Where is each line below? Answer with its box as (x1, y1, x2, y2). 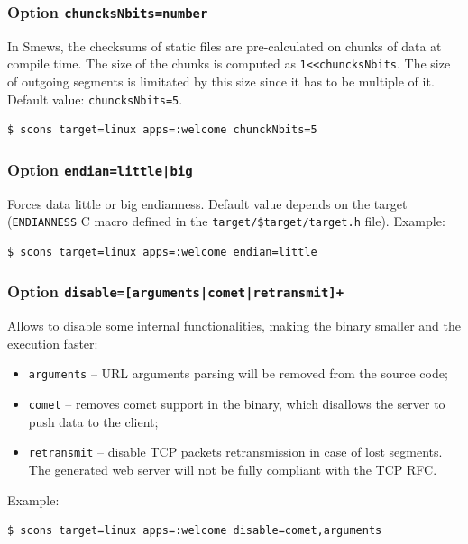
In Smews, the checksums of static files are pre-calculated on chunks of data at (7, 36, 442, 55)
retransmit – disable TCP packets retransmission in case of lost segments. (28, 442, 443, 461)
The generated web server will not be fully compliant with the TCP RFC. (28, 460, 437, 479)
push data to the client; (28, 412, 159, 431)
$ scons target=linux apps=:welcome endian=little (7, 245, 317, 258)
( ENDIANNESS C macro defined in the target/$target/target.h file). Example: (7, 212, 445, 231)
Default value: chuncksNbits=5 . (7, 89, 183, 108)
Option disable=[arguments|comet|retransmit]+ (7, 280, 344, 303)
